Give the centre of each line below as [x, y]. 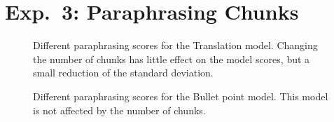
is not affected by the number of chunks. [119, 110]
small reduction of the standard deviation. [123, 73]
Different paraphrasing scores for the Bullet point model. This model [181, 96]
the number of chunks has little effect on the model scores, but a [172, 59]
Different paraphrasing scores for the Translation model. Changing [175, 45]
